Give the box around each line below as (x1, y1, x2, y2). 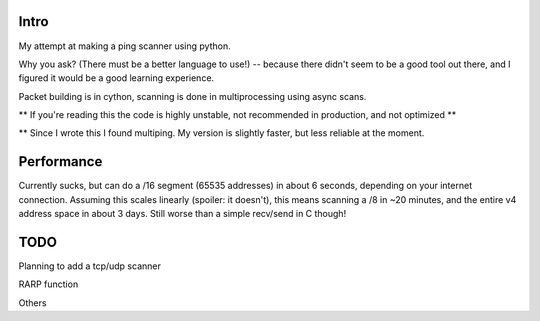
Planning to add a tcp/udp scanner (18, 260, 162, 272)
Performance (18, 153, 103, 170)
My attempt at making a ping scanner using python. (18, 40, 231, 52)
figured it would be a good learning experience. (18, 72, 215, 84)
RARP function (18, 278, 79, 290)
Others (18, 296, 47, 309)
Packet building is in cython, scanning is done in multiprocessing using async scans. (18, 90, 367, 102)
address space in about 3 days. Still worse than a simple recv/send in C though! (18, 208, 347, 220)
